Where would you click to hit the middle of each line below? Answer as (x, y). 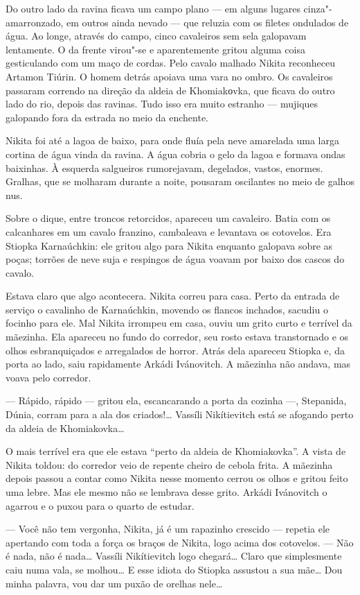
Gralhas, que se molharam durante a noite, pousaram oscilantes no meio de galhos (180, 181)
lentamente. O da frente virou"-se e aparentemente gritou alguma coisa (155, 49)
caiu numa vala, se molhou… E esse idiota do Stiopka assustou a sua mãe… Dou (174, 569)
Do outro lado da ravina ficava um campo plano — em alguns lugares (153, 8)
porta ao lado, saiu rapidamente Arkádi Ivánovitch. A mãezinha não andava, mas (178, 364)
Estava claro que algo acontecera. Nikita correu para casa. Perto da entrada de (173, 296)
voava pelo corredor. (48, 377)
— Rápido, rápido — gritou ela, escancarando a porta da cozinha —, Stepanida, (176, 400)
